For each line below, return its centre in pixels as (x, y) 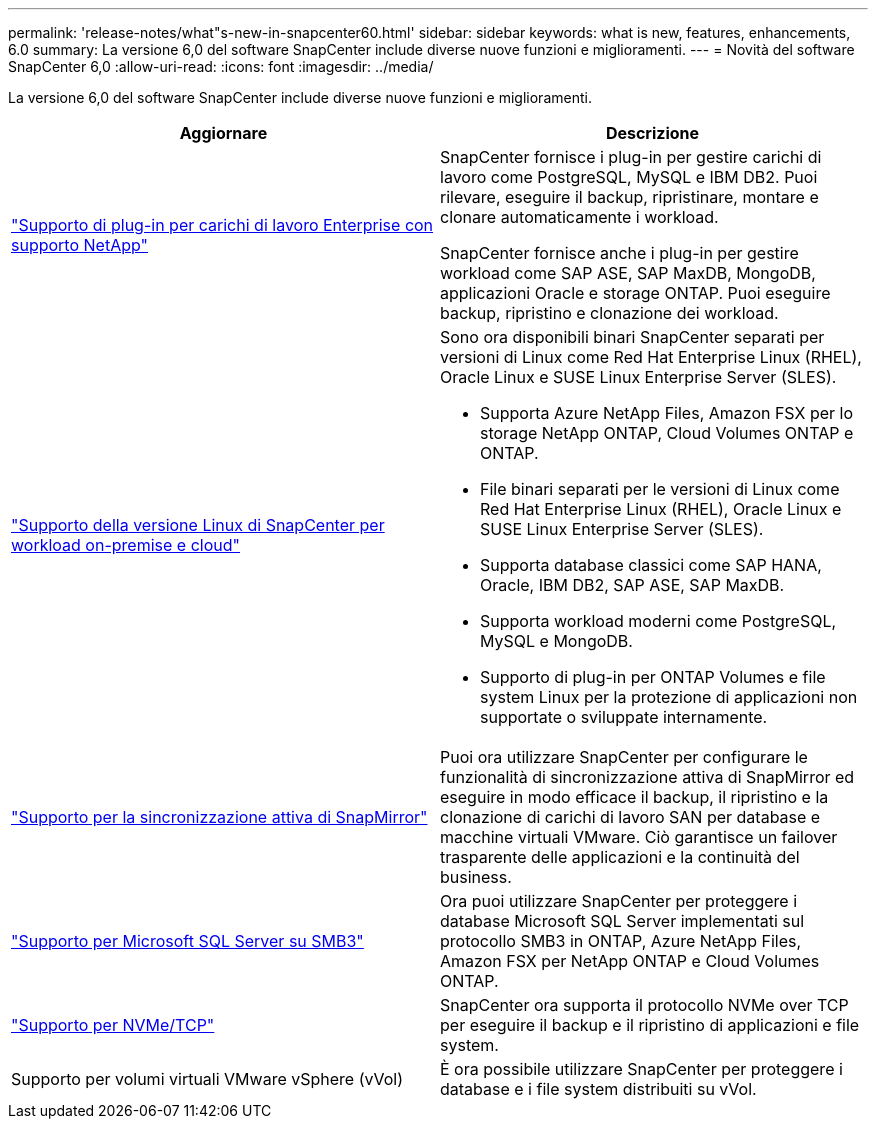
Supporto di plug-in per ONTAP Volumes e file (653, 677)
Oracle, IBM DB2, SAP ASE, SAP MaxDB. (632, 585)
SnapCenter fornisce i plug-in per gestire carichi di (631, 157)
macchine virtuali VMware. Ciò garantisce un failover (639, 837)
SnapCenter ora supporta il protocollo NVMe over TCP (644, 1005)
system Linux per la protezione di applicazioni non (669, 697)
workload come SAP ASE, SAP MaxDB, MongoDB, (628, 273)
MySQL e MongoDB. (556, 641)
